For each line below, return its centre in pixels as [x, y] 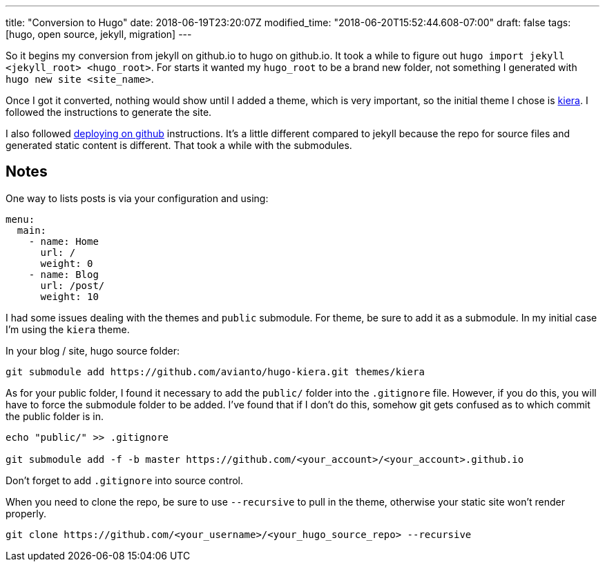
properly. [26, 513]
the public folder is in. [55, 416]
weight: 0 [67, 263]
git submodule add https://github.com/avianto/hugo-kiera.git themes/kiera [215, 371]
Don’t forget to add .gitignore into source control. [125, 480]
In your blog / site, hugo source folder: [93, 350]
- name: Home [64, 241]
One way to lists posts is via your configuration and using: [137, 198]
